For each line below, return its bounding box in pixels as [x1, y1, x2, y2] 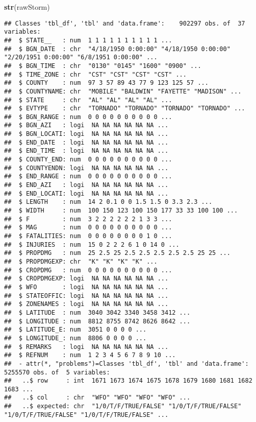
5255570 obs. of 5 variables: [4, 368, 110, 376]
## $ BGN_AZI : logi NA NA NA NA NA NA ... [4, 122, 169, 129]
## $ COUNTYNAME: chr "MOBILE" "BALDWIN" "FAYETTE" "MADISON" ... [4, 87, 242, 95]
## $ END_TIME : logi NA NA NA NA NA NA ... [4, 147, 169, 155]
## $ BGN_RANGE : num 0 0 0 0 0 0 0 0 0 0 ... [4, 113, 172, 121]
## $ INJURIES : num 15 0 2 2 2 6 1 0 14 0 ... [4, 241, 180, 248]
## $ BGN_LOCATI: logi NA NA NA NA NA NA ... [4, 130, 169, 138]
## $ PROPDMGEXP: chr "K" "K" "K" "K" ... [4, 257, 158, 265]
